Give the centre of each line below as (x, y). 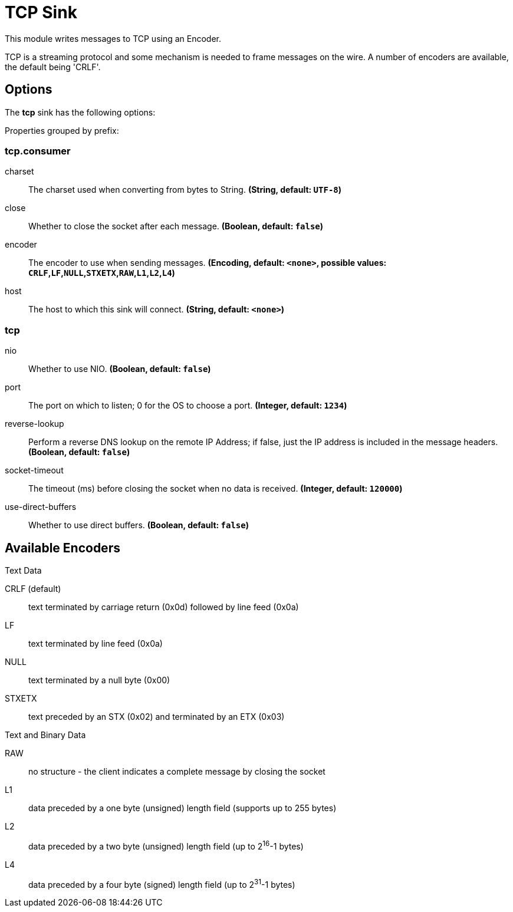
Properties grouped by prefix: (62, 130)
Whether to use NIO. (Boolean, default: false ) (120, 369)
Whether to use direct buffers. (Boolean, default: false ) (139, 525)
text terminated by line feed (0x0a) (96, 643)
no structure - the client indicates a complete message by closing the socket (177, 771)
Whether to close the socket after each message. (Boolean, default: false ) (176, 226)
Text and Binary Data (45, 735)
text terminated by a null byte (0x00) (99, 680)
